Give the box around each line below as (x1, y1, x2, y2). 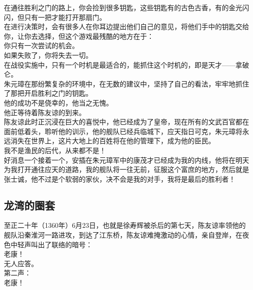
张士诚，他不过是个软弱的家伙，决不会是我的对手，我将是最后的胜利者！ (4, 173, 235, 184)
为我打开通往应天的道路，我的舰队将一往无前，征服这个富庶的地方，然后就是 (4, 164, 249, 174)
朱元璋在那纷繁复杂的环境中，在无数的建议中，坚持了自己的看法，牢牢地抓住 (4, 78, 249, 88)
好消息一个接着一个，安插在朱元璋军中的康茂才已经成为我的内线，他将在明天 (4, 154, 249, 165)
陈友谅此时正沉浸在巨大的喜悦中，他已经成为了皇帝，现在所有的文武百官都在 (4, 117, 249, 127)
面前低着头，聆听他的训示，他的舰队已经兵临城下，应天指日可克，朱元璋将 (4, 126, 242, 136)
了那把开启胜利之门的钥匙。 (4, 88, 92, 98)
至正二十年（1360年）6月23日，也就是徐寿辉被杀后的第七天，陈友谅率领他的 (4, 220, 246, 230)
